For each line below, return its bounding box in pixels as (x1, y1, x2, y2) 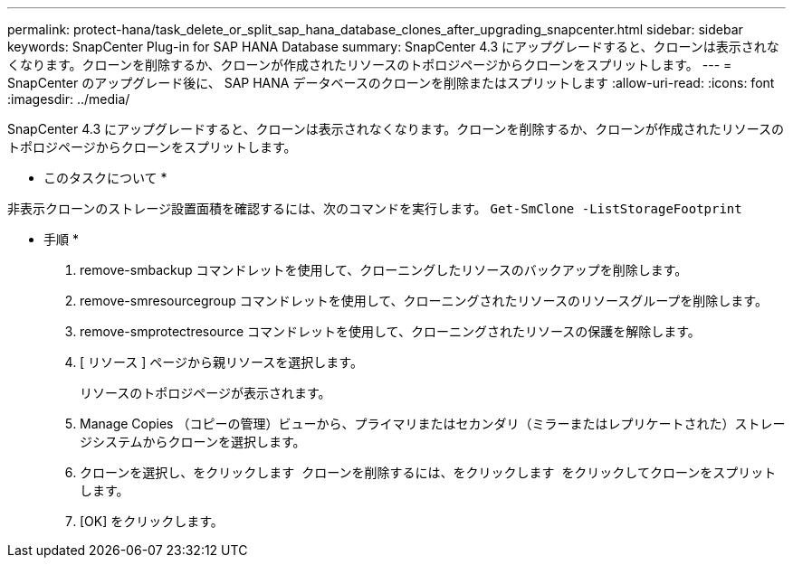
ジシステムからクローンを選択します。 (80, 434, 306, 449)
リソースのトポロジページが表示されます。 (80, 385, 331, 400)
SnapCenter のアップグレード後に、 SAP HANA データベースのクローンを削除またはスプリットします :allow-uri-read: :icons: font (7, 75, 775, 90)
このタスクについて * (43, 170, 167, 185)
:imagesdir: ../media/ (7, 91, 130, 107)
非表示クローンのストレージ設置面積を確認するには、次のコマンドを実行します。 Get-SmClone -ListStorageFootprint (7, 201, 742, 216)
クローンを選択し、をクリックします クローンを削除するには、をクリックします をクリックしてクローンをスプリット (80, 465, 777, 480)
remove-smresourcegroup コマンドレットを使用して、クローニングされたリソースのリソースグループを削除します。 (80, 293, 768, 308)
